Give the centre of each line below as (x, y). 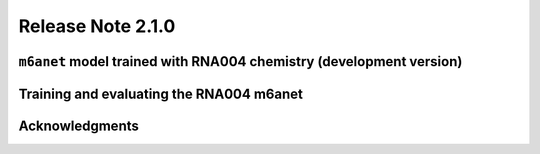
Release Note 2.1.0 (97, 26)
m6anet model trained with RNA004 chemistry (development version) (240, 61)
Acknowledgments (79, 126)
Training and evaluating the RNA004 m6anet (161, 93)
